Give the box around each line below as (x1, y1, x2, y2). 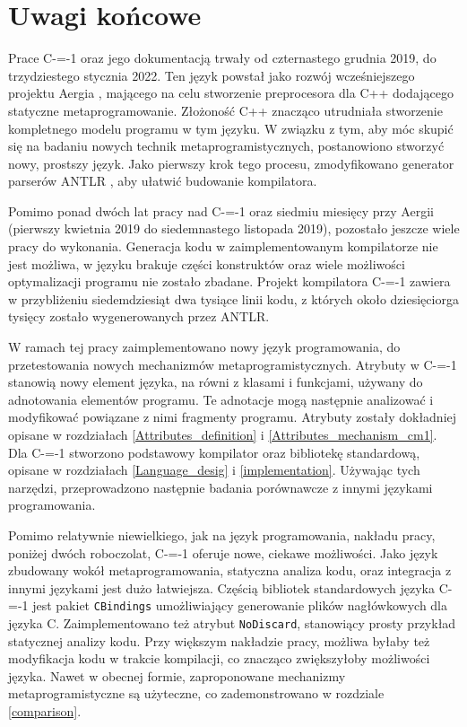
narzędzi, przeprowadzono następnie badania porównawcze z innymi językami (8, 477, 433, 496)
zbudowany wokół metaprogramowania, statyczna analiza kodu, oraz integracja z (8, 561, 452, 580)
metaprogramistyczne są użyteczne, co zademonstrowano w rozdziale (8, 684, 385, 703)
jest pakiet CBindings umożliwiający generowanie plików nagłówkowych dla (32, 596, 448, 615)
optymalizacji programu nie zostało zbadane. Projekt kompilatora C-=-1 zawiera (8, 272, 451, 291)
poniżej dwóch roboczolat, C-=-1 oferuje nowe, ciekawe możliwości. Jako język (8, 543, 438, 562)
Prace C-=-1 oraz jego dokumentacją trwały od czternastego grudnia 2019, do (8, 48, 437, 67)
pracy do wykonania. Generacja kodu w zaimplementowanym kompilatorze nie (8, 237, 438, 256)
